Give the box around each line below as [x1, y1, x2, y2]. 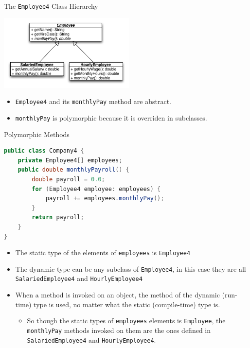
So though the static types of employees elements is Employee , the [27, 315, 226, 326]
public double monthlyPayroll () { [18, 166, 129, 174]
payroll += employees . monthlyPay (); [45, 195, 164, 202]
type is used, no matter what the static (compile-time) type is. [34, 299, 220, 309]
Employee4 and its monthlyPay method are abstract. [15, 96, 172, 106]
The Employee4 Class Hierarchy [4, 1, 98, 11]
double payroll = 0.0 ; [32, 175, 105, 183]
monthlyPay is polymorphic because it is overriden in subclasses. [15, 112, 207, 122]
